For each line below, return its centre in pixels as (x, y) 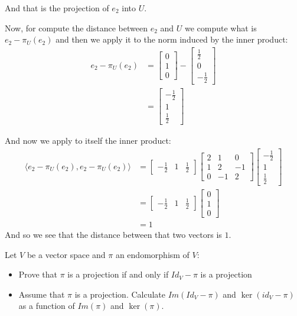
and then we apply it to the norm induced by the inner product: (172, 39)
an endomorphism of (152, 254)
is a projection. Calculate (120, 294)
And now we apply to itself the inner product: (88, 141)
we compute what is (221, 28)
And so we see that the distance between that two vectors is (113, 234)
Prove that (38, 274)
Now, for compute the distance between (76, 28)
